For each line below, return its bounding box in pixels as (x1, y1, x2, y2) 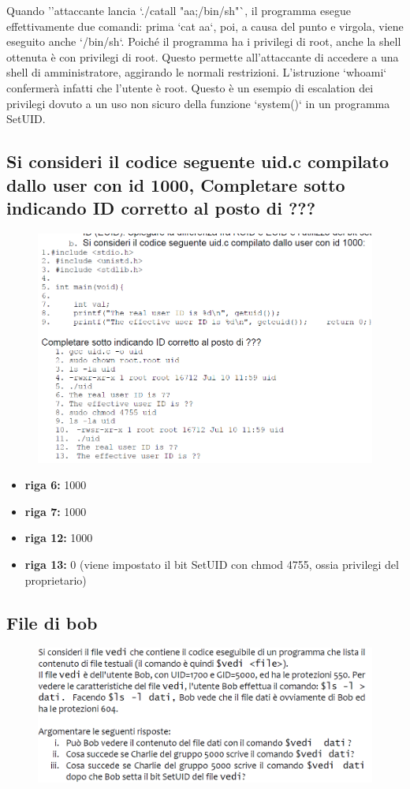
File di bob (6, 610, 98, 634)
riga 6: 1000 (24, 477, 87, 493)
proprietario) (24, 571, 87, 588)
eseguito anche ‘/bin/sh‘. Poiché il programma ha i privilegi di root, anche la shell (6, 33, 401, 50)
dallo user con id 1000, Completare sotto (6, 172, 345, 196)
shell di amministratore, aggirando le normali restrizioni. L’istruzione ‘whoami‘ (6, 64, 387, 80)
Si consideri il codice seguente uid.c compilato (6, 149, 389, 174)
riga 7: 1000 (24, 503, 87, 519)
